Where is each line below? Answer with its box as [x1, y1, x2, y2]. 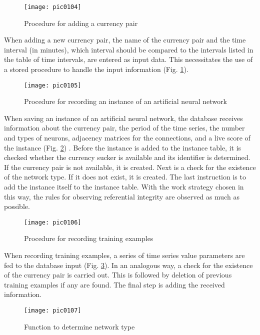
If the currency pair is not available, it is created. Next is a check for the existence [4, 161, 256, 172]
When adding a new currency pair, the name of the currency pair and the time [4, 34, 246, 45]
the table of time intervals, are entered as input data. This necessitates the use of [4, 54, 253, 64]
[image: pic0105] [24, 81, 81, 89]
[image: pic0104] [24, 3, 81, 10]
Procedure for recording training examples [24, 233, 153, 243]
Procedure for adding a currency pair [24, 17, 138, 28]
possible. [4, 201, 30, 211]
